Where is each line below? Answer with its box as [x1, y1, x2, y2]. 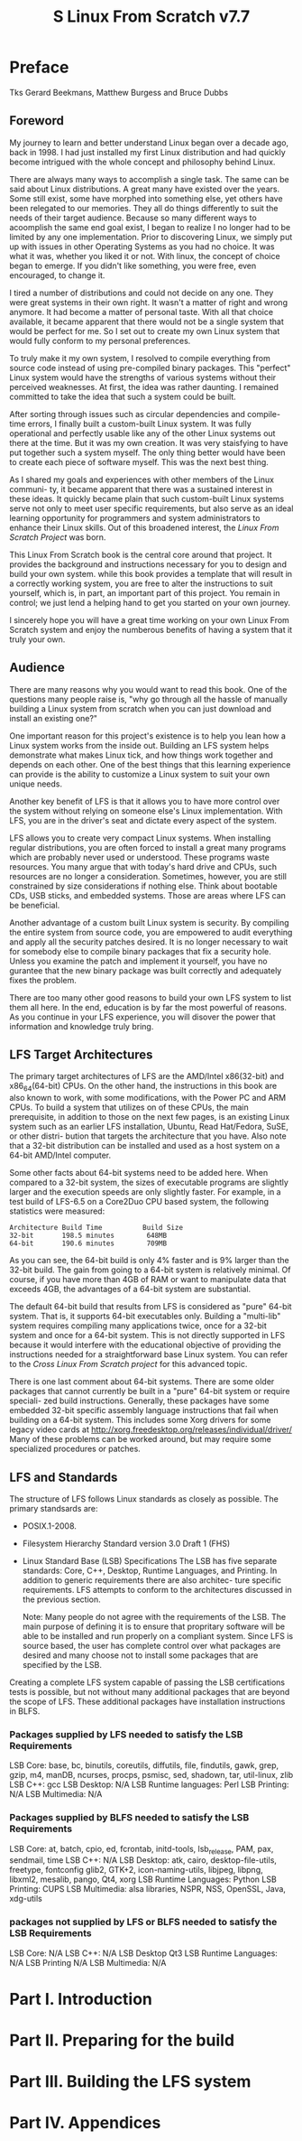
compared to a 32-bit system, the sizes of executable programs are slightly [9, 1177, 288, 1188]
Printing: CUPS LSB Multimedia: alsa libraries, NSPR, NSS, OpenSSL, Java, [9, 1884, 287, 1894]
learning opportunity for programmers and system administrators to [9, 512, 261, 523]
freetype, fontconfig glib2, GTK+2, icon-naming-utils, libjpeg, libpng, [9, 1865, 263, 1876]
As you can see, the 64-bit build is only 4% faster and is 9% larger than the [9, 1255, 290, 1266]
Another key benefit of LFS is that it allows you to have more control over [9, 796, 280, 806]
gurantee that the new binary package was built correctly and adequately [9, 964, 282, 976]
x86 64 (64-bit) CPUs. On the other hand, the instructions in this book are [9, 1081, 278, 1094]
